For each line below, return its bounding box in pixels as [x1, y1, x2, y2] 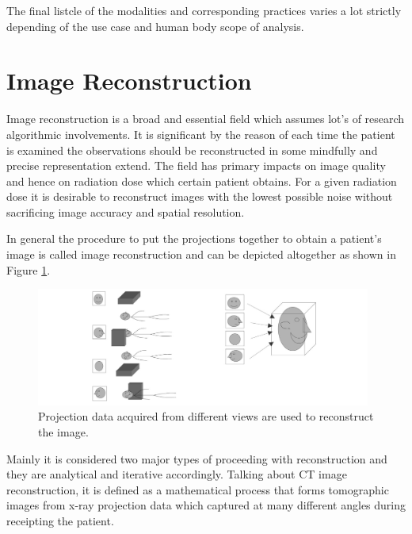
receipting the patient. [6, 512, 114, 528]
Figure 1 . [6, 261, 51, 278]
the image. [38, 424, 89, 440]
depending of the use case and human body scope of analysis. [6, 17, 304, 34]
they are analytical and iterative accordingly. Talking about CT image [6, 466, 347, 482]
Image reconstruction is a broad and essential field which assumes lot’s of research [6, 110, 405, 127]
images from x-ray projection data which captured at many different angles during [6, 497, 406, 513]
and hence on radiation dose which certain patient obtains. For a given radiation [6, 172, 397, 189]
